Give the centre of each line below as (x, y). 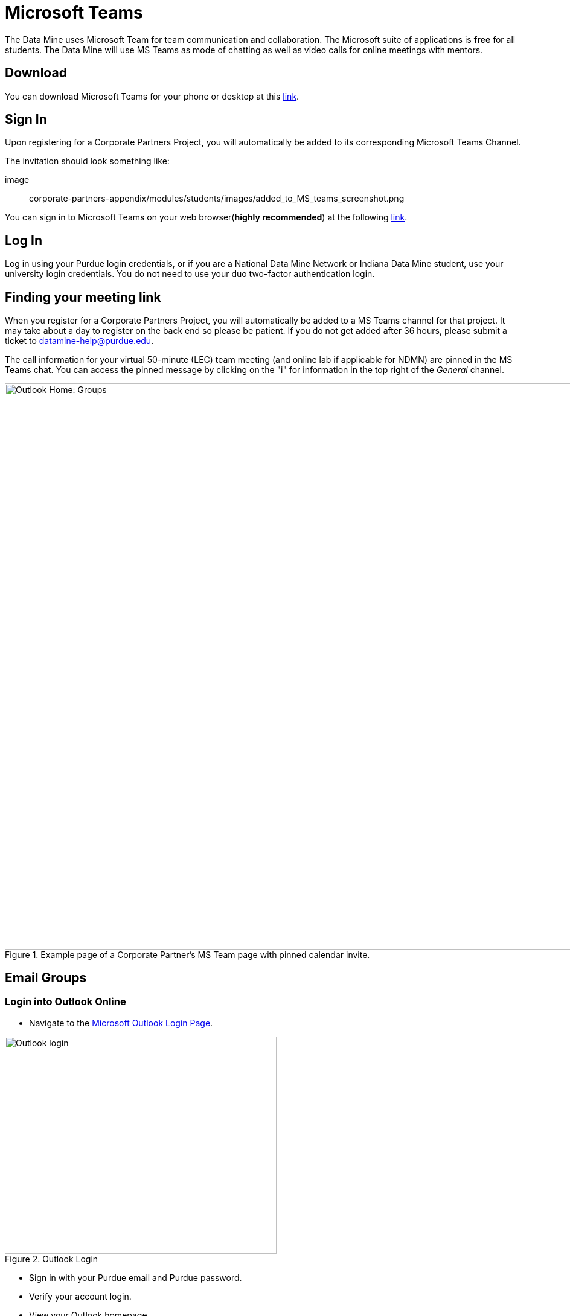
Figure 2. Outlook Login (52, 1259)
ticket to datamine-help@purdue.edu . (79, 341)
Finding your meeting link (83, 297)
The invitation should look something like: (87, 161)
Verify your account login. (80, 1296)
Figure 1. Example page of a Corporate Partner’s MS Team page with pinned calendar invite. (187, 954)
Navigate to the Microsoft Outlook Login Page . (121, 1023)
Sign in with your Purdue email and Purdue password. (136, 1277)
